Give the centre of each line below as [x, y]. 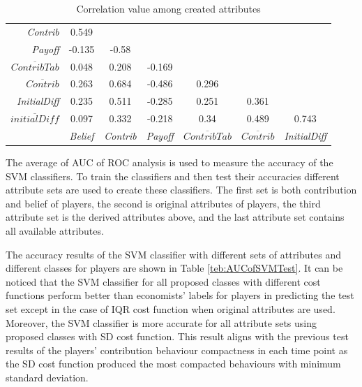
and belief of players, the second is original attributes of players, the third [163, 203]
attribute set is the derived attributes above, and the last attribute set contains [175, 217]
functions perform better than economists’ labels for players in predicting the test [180, 295]
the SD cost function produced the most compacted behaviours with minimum [173, 364]
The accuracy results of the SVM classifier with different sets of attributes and [173, 254]
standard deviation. [47, 377]
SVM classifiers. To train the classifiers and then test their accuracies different [173, 176]
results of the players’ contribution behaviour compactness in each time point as [177, 350]
